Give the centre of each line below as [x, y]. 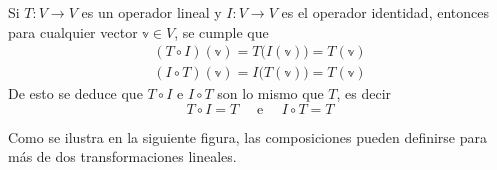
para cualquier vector [73, 31]
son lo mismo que [270, 93]
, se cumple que [221, 31]
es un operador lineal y [151, 12]
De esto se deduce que [75, 93]
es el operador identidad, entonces [385, 12]
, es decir [364, 93]
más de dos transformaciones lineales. [122, 156]
